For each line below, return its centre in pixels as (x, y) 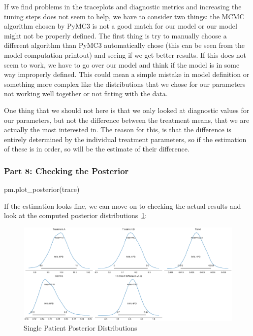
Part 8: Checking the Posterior (66, 170)
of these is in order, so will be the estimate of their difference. (97, 149)
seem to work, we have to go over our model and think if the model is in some (122, 64)
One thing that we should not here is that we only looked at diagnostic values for (127, 110)
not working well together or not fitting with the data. (86, 93)
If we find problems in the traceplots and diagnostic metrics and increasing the (123, 6)
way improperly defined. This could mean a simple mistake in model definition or (127, 74)
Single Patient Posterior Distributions (80, 328)
